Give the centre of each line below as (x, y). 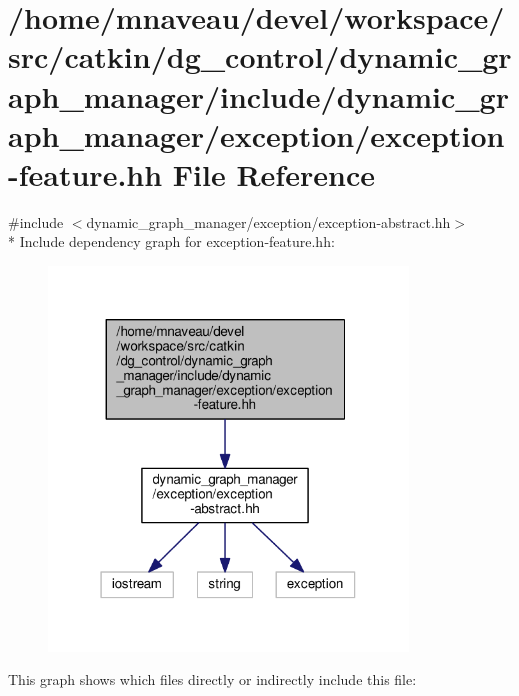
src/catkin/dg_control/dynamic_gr (260, 56)
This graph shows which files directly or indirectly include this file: (212, 679)
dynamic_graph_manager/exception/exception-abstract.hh (268, 221)
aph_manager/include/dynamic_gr (258, 95)
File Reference (273, 173)
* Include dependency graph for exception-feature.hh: (171, 241)
